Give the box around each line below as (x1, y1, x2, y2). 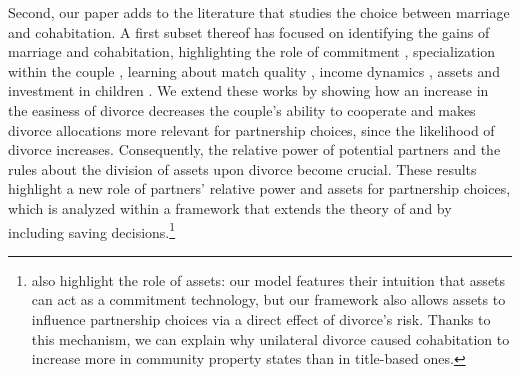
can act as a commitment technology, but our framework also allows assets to (31, 289, 506, 310)
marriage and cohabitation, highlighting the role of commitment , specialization (8, 41, 496, 62)
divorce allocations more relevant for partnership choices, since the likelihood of (8, 119, 495, 140)
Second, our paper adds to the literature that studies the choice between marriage (8, 2, 510, 22)
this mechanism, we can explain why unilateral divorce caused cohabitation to (31, 328, 510, 349)
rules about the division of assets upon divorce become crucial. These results (8, 158, 477, 179)
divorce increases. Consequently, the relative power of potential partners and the (8, 139, 501, 160)
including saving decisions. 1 (8, 218, 176, 242)
